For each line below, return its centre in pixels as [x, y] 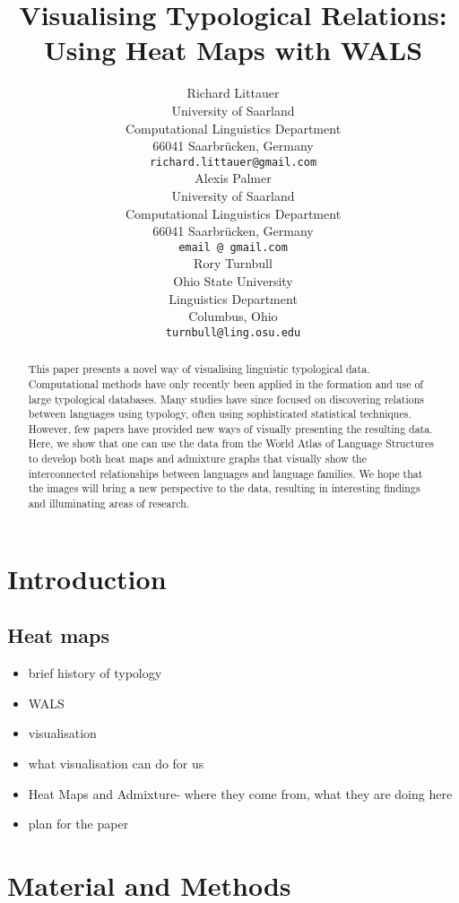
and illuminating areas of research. [109, 504]
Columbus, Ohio [233, 316]
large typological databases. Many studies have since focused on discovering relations [226, 399]
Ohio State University [233, 280]
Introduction [87, 578]
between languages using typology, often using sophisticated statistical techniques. [220, 414]
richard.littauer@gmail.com [233, 162]
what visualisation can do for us [116, 763]
